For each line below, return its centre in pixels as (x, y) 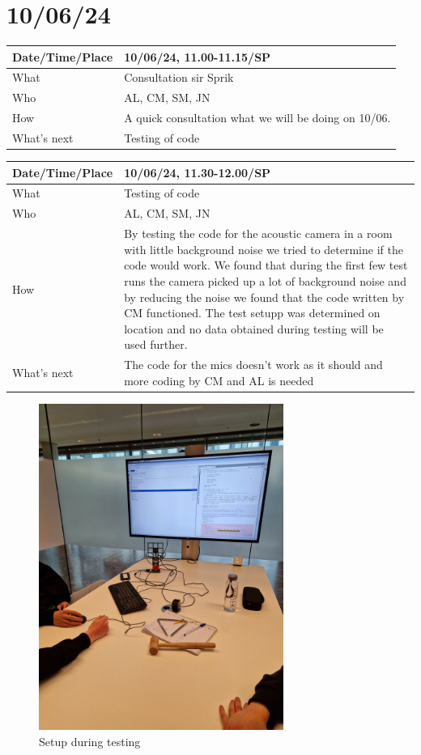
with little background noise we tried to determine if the (264, 249)
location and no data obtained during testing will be (254, 328)
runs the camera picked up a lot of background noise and (265, 280)
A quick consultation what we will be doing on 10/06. (257, 118)
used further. (156, 344)
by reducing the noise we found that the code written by (264, 297)
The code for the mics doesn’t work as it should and (253, 365)
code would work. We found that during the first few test (266, 265)
